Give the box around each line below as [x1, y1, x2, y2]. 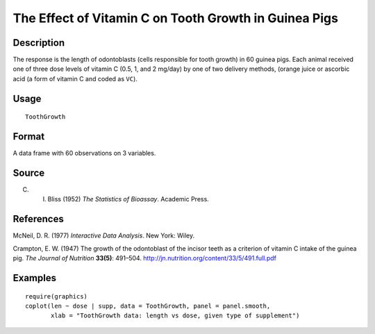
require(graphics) [25, 292, 88, 300]
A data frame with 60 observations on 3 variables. [12, 149, 156, 158]
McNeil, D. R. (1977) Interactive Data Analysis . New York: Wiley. [12, 231, 194, 240]
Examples [12, 272, 57, 284]
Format [12, 131, 45, 142]
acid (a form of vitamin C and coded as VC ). [12, 74, 138, 83]
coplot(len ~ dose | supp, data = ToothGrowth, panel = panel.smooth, [25, 302, 271, 310]
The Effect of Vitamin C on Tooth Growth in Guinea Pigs [12, 10, 338, 26]
